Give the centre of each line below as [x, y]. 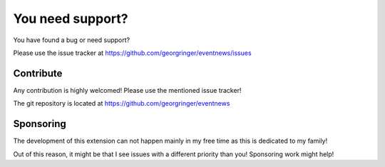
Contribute [38, 73]
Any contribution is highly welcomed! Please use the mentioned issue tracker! [127, 90]
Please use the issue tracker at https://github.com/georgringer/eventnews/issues [133, 53]
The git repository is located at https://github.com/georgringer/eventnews [122, 103]
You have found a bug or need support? [72, 40]
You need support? [71, 19]
